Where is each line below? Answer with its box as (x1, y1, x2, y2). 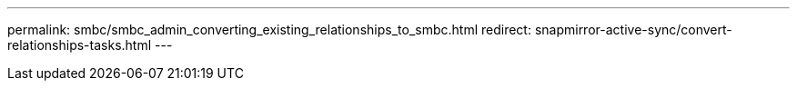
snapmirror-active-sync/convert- (534, 22, 732, 37)
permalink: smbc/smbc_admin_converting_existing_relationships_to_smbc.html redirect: (7, 22, 531, 37)
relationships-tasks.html (7, 37, 152, 53)
